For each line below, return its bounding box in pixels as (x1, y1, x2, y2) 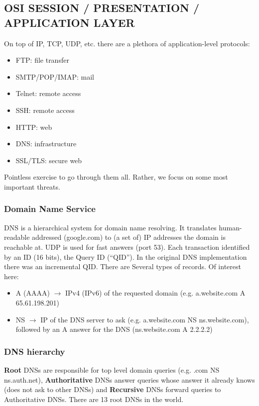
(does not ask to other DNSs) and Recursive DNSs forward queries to (4, 384, 221, 395)
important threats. (4, 181, 60, 192)
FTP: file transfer (15, 55, 69, 65)
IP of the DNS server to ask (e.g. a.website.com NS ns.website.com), (40, 314, 249, 324)
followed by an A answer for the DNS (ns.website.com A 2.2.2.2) (15, 324, 213, 334)
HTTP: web (15, 121, 52, 132)
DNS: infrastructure (15, 138, 77, 149)
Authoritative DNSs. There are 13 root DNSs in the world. (4, 394, 184, 404)
